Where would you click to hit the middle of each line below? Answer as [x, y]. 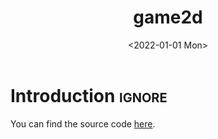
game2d [168, 17]
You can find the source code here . [83, 123]
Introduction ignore [89, 95]
